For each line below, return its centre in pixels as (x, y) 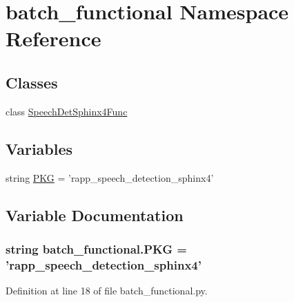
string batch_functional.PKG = (96, 248)
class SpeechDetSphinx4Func (67, 111)
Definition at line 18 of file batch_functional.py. (107, 291)
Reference (53, 38)
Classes (32, 82)
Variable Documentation (95, 215)
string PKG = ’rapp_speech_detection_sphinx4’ (110, 177)
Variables (39, 148)
